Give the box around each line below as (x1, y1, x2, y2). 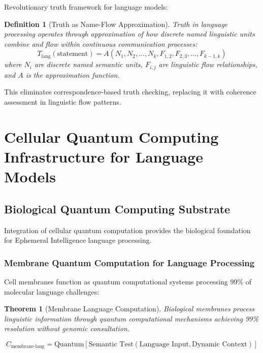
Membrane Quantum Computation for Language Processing (4, 256, 255, 269)
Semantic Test (88, 340, 134, 348)
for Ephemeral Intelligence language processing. (4, 235, 152, 245)
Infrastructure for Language (4, 146, 204, 167)
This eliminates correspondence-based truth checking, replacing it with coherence (4, 86, 256, 97)
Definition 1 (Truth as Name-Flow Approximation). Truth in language (4, 18, 228, 29)
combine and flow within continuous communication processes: (4, 38, 198, 49)
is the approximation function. (25, 69, 120, 80)
